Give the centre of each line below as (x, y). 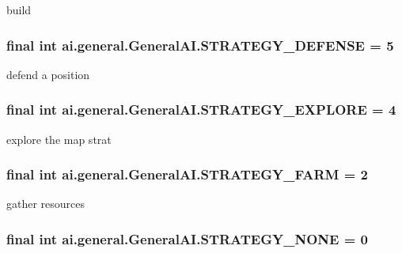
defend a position (48, 74)
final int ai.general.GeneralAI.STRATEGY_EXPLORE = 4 (201, 110)
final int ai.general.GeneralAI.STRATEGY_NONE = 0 (187, 238)
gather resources (46, 204)
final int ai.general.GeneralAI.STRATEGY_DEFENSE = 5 (200, 45)
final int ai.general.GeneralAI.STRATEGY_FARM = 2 (187, 174)
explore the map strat (59, 139)
